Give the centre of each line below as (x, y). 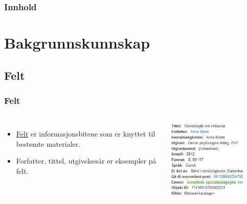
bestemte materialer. (48, 143)
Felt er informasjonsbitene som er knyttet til (86, 134)
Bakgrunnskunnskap (77, 43)
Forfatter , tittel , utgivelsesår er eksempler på (86, 161)
